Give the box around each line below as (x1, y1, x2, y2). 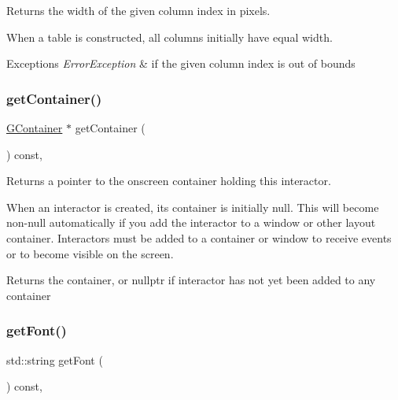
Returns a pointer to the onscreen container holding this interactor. (6, 172, 331, 189)
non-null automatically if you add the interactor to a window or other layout (6, 214, 376, 231)
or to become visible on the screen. (6, 245, 174, 261)
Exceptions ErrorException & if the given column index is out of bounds (6, 55, 356, 72)
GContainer (6, 120, 63, 135)
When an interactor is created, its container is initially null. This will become (6, 198, 379, 215)
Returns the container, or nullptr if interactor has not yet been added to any (6, 272, 376, 288)
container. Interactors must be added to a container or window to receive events (6, 229, 392, 246)
